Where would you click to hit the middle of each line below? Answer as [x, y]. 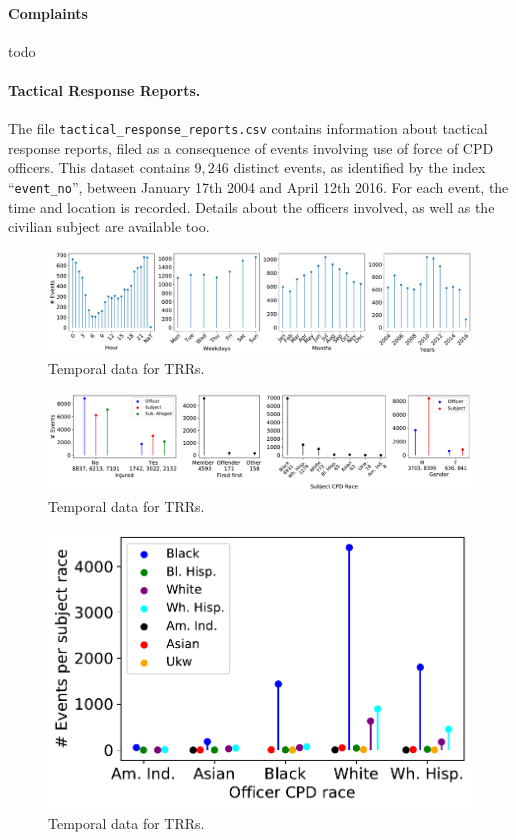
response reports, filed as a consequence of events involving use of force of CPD [251, 147]
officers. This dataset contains [99, 167]
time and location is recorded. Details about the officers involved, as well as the [251, 206]
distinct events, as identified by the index [359, 167]
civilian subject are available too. [109, 226]
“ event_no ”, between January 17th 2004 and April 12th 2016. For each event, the [258, 187]
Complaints [48, 12]
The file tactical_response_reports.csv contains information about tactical [248, 128]
